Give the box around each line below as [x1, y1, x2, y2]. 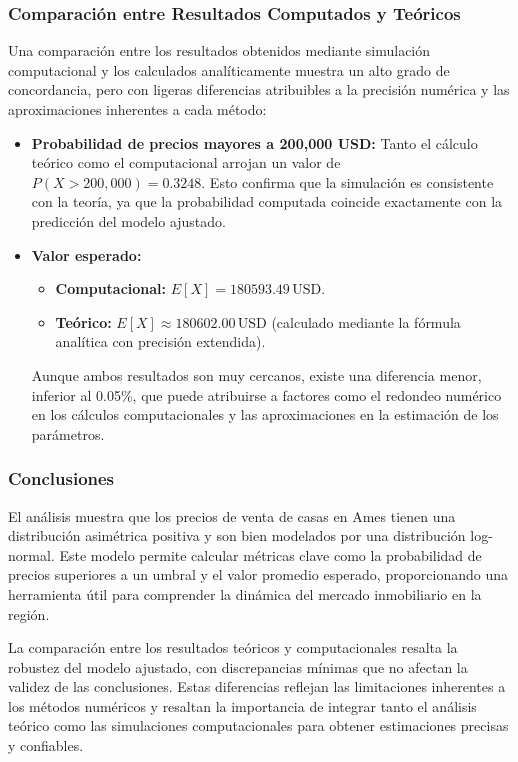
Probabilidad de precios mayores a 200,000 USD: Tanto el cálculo [31, 132, 478, 153]
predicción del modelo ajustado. [31, 210, 226, 231]
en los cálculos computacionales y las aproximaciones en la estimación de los [31, 404, 499, 425]
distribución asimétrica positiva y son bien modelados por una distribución [8, 525, 466, 546]
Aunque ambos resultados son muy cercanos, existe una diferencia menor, [31, 364, 482, 385]
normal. [8, 544, 55, 565]
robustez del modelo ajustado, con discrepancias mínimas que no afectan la [8, 656, 468, 677]
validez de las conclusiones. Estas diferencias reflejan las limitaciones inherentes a [8, 676, 506, 697]
